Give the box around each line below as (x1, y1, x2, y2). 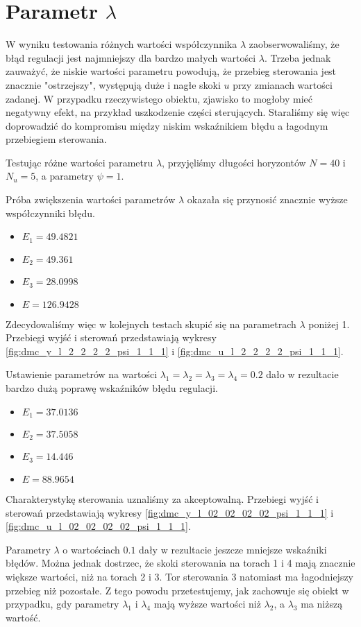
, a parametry (35, 169, 94, 183)
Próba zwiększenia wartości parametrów (6, 192, 176, 207)
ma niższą (301, 596, 343, 611)
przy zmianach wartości (233, 77, 333, 92)
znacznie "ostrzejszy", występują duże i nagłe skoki (6, 77, 221, 92)
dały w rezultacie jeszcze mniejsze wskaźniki (139, 542, 327, 556)
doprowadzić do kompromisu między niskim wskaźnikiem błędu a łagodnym (6, 118, 328, 132)
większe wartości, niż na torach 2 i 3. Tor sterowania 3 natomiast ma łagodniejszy (6, 569, 354, 583)
